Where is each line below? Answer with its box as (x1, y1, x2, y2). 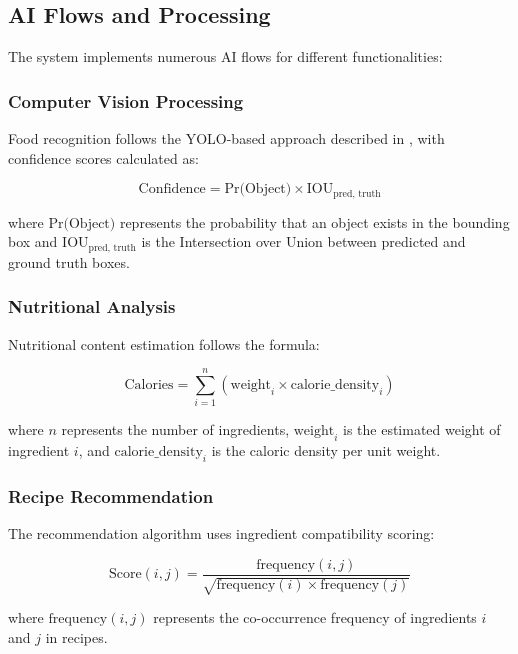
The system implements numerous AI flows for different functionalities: (8, 46, 443, 67)
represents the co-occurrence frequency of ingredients (153, 607, 477, 628)
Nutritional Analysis (8, 294, 176, 319)
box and (8, 231, 58, 252)
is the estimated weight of (343, 419, 501, 440)
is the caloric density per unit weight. (211, 440, 441, 461)
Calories (124, 377, 174, 392)
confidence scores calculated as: (8, 147, 199, 168)
